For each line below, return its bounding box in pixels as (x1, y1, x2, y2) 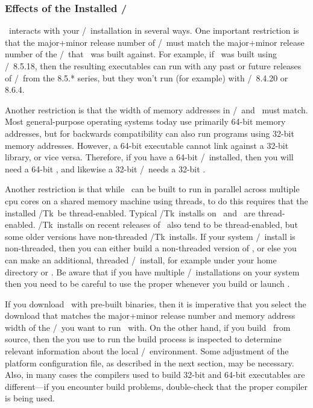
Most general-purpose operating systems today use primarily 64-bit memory (5, 115, 286, 128)
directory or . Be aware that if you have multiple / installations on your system (5, 265, 300, 278)
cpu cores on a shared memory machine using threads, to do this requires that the (5, 194, 308, 207)
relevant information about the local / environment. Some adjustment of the (5, 345, 289, 357)
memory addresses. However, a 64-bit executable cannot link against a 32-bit (5, 139, 289, 151)
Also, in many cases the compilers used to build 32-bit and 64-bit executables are (5, 368, 305, 381)
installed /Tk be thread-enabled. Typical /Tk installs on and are (5, 206, 256, 219)
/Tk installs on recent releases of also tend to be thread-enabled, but (38, 218, 298, 231)
